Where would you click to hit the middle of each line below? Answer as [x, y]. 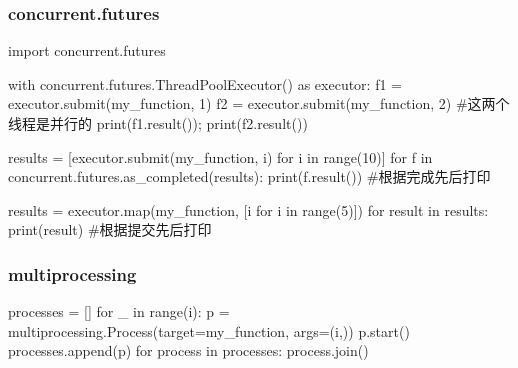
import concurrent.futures [87, 50]
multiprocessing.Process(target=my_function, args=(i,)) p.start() [209, 330]
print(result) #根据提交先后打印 [110, 229]
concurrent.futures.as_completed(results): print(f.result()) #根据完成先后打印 [249, 176]
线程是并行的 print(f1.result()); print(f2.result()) [158, 123]
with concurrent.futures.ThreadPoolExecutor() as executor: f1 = [205, 83]
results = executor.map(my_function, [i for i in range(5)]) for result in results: [248, 209]
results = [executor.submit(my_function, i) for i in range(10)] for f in [220, 156]
